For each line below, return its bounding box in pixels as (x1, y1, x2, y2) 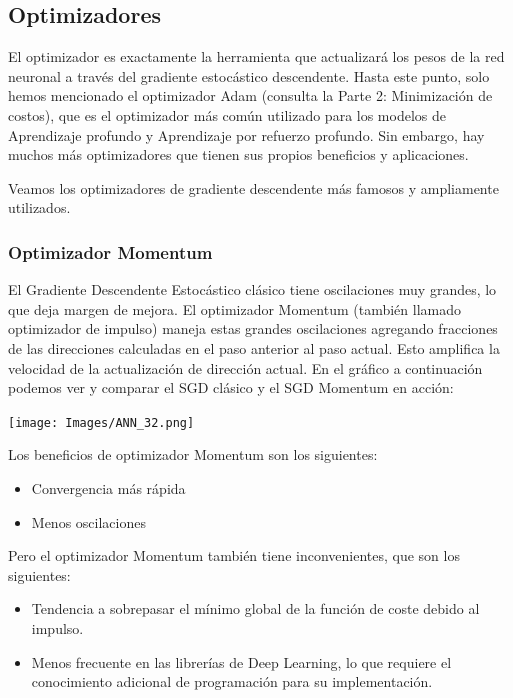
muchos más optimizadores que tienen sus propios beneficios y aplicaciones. (8, 144, 469, 165)
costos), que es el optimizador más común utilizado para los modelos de (8, 104, 446, 125)
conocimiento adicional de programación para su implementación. (31, 671, 433, 692)
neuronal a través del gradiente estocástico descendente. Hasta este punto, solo (8, 65, 490, 86)
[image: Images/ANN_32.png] (8, 415, 195, 430)
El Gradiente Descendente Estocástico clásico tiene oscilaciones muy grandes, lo (8, 279, 497, 300)
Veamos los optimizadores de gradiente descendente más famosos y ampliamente (8, 177, 499, 198)
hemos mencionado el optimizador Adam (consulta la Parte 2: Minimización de (8, 85, 493, 106)
